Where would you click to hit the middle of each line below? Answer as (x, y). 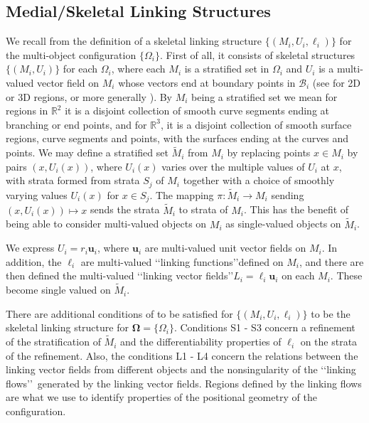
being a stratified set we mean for (264, 96)
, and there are (331, 261)
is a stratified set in (227, 69)
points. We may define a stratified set (87, 152)
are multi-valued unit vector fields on (225, 248)
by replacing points (269, 152)
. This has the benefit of (296, 209)
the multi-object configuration (71, 54)
